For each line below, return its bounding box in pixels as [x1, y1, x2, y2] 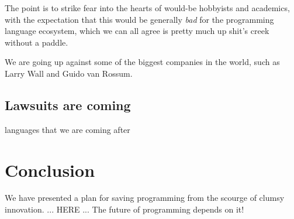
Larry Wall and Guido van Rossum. [5, 67, 133, 79]
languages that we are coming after [5, 123, 130, 135]
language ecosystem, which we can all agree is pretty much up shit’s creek [5, 25, 269, 37]
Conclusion [5, 158, 95, 182]
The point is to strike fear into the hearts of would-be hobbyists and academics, [5, 2, 290, 13]
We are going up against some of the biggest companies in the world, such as [5, 56, 280, 68]
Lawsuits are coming [5, 95, 131, 114]
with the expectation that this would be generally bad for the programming [5, 13, 274, 25]
